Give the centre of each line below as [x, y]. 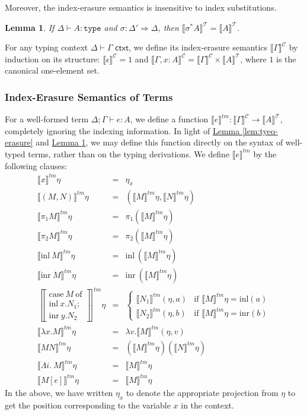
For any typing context [47, 47]
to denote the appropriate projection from [202, 392]
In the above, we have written [59, 392]
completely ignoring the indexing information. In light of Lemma [122, 130]
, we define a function [169, 119]
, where [253, 58]
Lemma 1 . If [30, 27]
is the [286, 58]
